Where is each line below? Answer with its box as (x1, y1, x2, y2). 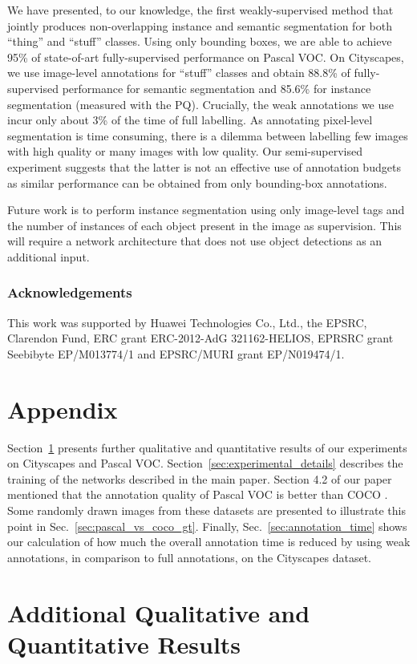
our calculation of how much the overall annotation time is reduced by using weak (7, 533, 411, 550)
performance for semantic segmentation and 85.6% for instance (62, 79, 371, 96)
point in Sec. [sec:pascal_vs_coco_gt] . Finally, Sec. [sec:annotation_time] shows (7, 517, 407, 534)
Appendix (7, 392, 118, 425)
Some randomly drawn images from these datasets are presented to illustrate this (7, 502, 406, 518)
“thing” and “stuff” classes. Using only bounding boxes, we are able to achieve (7, 33, 392, 50)
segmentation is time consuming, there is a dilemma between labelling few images (7, 127, 408, 144)
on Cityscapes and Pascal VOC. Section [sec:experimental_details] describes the (7, 455, 403, 472)
